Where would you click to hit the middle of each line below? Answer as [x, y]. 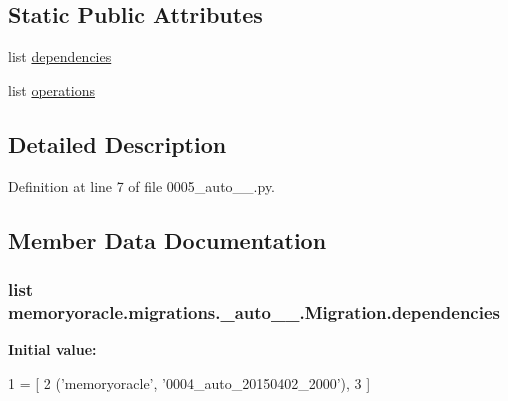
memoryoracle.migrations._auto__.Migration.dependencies [254, 311]
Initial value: [52, 349]
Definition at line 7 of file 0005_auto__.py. [142, 185]
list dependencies [60, 56]
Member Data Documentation [167, 239]
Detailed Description [117, 143]
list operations [51, 89]
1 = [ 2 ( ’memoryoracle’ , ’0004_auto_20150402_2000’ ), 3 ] [189, 382]
